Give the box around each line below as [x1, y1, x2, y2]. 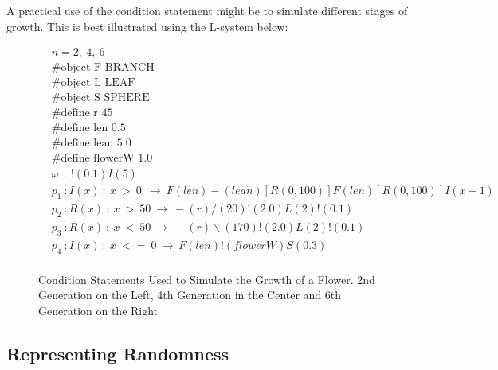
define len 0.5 [61, 123, 126, 134]
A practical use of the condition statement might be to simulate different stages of [6, 2, 408, 18]
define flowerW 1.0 [61, 153, 153, 165]
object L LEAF [61, 77, 135, 89]
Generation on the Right [38, 302, 159, 318]
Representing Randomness [6, 341, 229, 365]
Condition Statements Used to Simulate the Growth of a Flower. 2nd [38, 271, 375, 287]
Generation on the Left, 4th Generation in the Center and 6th [38, 286, 342, 303]
